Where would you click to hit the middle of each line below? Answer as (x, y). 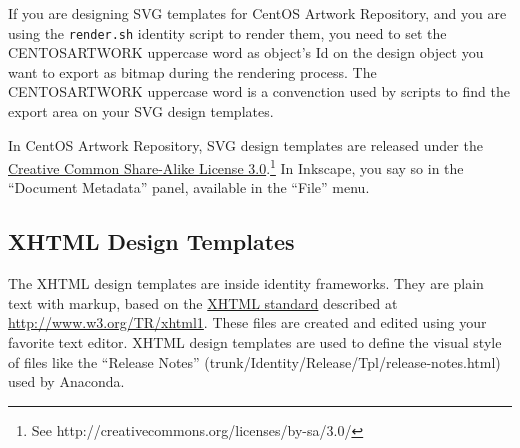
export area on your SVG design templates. (141, 111)
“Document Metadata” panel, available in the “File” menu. (189, 187)
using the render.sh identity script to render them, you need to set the (227, 32)
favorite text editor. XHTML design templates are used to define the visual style (255, 342)
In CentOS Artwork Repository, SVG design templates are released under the (245, 144)
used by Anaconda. (66, 381)
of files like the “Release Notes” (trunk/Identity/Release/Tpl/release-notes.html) (254, 361)
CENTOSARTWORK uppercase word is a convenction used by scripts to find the (259, 91)
